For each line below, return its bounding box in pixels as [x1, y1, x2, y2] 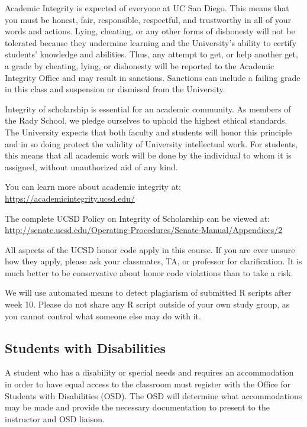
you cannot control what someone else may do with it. [5, 309, 201, 322]
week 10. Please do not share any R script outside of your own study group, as [5, 298, 290, 310]
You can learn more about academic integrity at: [5, 180, 182, 193]
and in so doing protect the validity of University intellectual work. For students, [5, 137, 298, 150]
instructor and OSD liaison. [5, 412, 105, 425]
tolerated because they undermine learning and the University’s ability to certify [5, 36, 297, 48]
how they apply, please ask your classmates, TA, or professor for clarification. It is [5, 255, 302, 267]
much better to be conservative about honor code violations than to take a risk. [5, 266, 293, 279]
